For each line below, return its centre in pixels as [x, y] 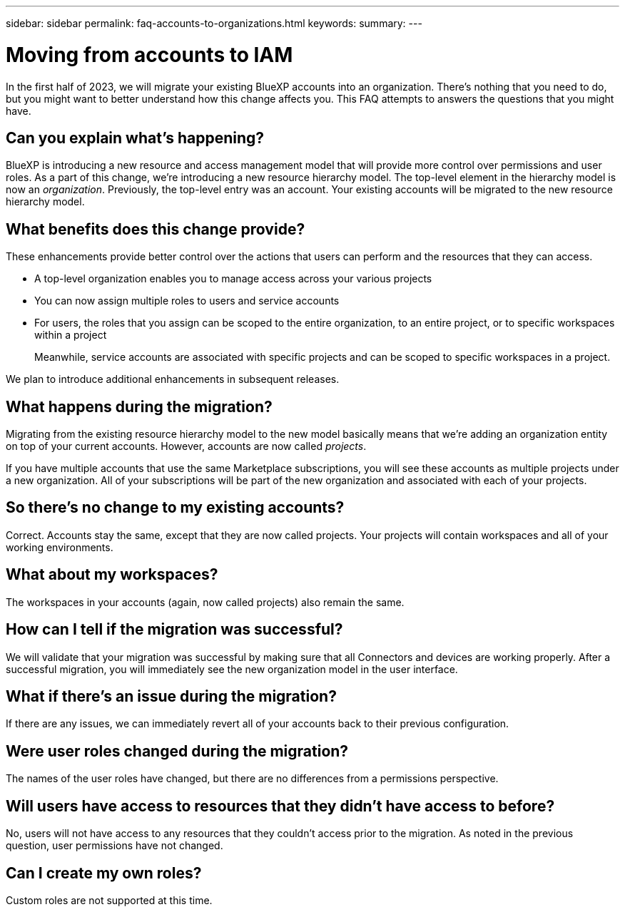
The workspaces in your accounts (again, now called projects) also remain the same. [205, 602]
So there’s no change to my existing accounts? [175, 508]
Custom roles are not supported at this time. [109, 900]
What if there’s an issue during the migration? [171, 696]
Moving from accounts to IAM [149, 55]
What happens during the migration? [139, 406]
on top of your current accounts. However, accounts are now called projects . [186, 446]
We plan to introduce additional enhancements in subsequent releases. [173, 379]
